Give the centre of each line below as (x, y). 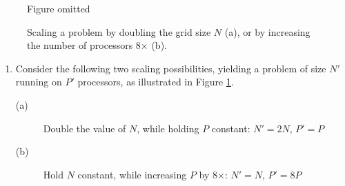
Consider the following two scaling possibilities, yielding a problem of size (171, 68)
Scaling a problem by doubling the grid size (119, 31)
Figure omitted (59, 8)
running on (39, 82)
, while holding (168, 128)
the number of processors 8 (84, 45)
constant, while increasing (132, 174)
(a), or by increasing (267, 31)
